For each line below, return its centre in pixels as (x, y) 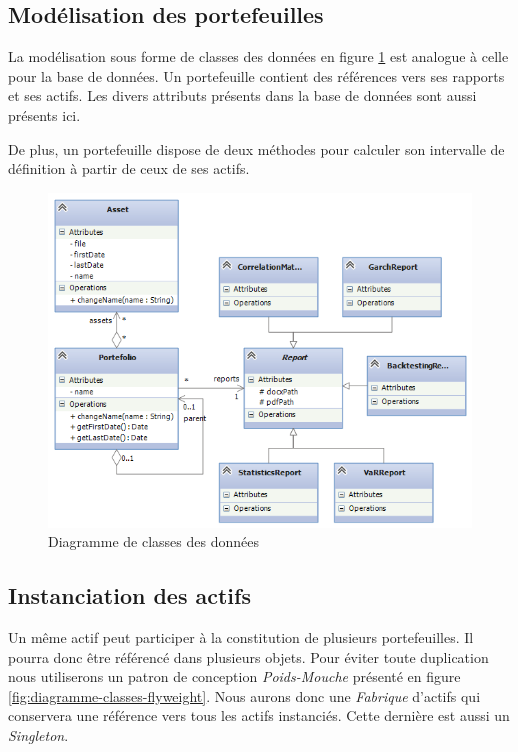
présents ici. (44, 114)
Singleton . (38, 735)
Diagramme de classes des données (153, 541)
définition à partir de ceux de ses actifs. (129, 168)
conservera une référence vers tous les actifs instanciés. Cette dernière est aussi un (259, 715)
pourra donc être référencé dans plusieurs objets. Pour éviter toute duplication (248, 656)
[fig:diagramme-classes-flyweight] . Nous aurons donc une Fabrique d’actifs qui (244, 695)
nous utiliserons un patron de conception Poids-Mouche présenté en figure (234, 676)
